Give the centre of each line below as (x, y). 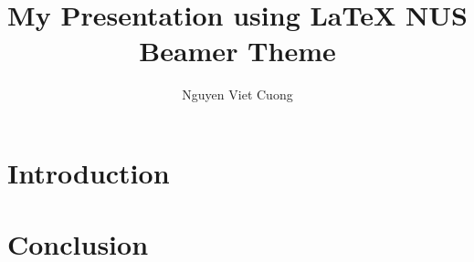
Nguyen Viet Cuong (237, 94)
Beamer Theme (237, 51)
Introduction (89, 172)
